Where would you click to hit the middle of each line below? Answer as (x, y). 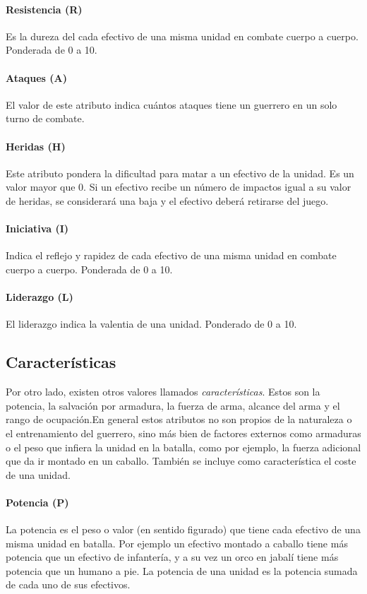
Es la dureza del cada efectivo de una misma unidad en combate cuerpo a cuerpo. (182, 36)
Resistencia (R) (44, 9)
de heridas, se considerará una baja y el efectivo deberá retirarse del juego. (167, 200)
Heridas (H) (36, 146)
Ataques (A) (37, 77)
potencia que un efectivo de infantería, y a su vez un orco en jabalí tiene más (172, 557)
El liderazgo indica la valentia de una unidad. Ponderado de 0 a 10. (151, 324)
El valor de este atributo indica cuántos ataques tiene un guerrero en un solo (172, 104)
